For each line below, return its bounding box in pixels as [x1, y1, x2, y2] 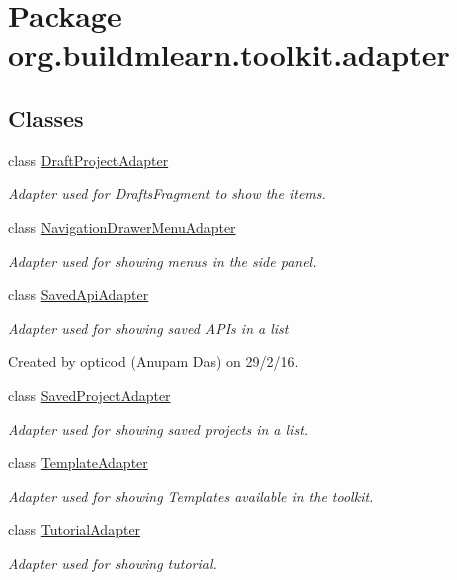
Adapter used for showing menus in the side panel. [8, 250, 317, 271]
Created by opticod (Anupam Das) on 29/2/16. [8, 351, 299, 372]
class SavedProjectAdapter [8, 384, 171, 405]
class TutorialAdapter [8, 519, 141, 540]
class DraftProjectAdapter [8, 149, 169, 170]
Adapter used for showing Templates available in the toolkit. [8, 485, 374, 506]
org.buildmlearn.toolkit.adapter [8, 34, 450, 75]
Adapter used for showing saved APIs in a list [8, 317, 289, 338]
